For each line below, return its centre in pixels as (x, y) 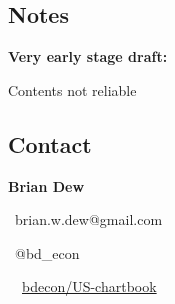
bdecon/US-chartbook (89, 286)
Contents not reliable (72, 89)
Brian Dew (46, 185)
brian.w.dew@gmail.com (88, 219)
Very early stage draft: (88, 56)
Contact (50, 143)
